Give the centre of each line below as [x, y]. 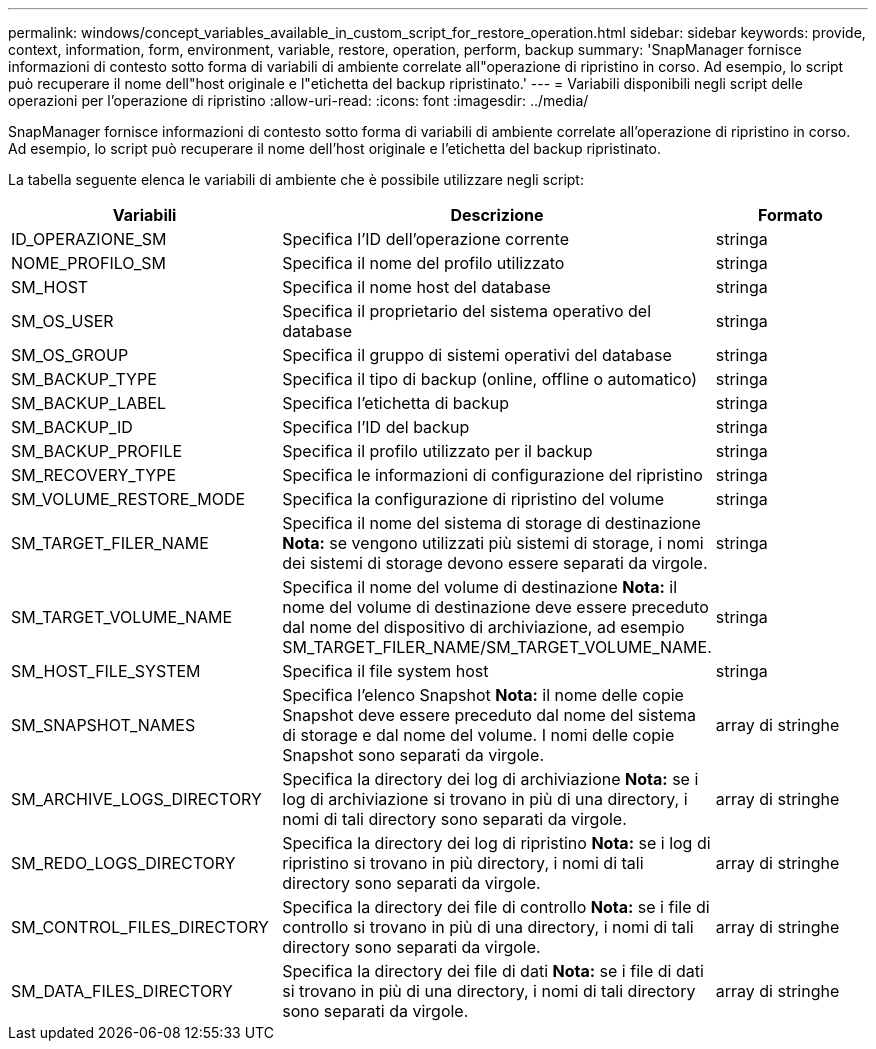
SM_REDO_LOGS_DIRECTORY [123, 863]
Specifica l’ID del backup [376, 427]
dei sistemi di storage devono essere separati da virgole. [495, 563]
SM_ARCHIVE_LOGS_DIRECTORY [136, 799]
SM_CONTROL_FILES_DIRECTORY [140, 927]
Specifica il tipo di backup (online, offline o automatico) [490, 379]
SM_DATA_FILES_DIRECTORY [122, 991]
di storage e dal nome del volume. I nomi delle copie [478, 735]
